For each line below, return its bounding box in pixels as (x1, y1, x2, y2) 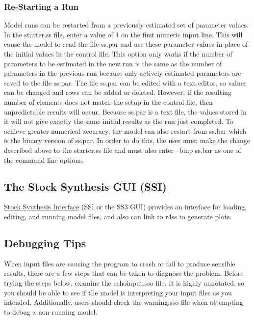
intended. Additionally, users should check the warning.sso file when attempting (4, 297, 243, 307)
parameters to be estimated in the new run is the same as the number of (4, 58, 222, 68)
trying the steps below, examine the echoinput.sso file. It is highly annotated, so (4, 277, 245, 288)
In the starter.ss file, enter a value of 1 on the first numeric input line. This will (4, 29, 243, 39)
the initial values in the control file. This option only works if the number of (4, 49, 232, 58)
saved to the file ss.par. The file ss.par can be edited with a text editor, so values (4, 77, 247, 87)
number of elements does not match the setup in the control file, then (4, 96, 213, 107)
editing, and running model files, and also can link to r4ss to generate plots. (4, 211, 232, 221)
